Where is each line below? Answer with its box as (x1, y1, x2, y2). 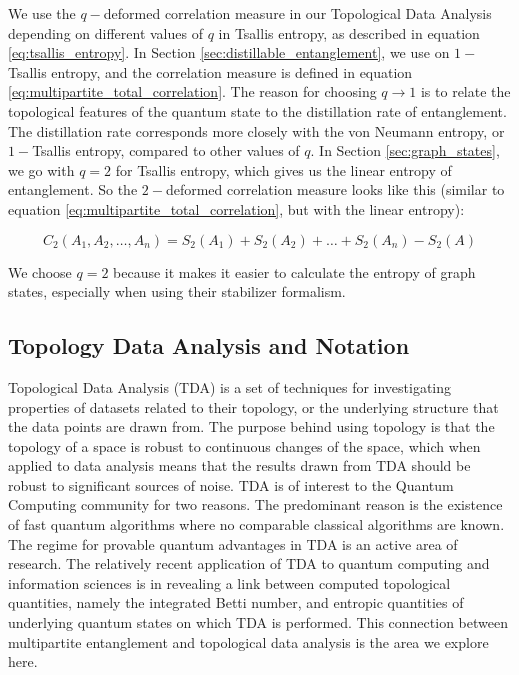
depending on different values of (8, 22, 203, 43)
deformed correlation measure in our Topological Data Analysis (103, 3, 492, 23)
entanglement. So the (8, 179, 138, 200)
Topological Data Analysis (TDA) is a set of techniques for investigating (8, 376, 452, 397)
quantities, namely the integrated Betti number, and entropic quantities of (8, 592, 464, 613)
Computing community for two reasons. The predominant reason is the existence (8, 494, 503, 515)
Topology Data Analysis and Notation (8, 330, 410, 361)
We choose (8, 261, 72, 282)
